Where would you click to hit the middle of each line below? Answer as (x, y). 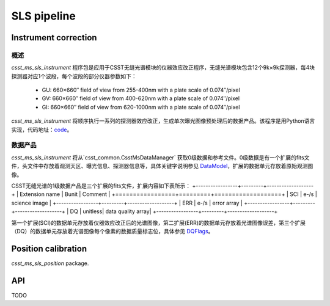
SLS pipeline (43, 16)
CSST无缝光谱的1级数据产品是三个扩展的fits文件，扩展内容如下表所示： (101, 186)
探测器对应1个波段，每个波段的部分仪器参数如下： (74, 76)
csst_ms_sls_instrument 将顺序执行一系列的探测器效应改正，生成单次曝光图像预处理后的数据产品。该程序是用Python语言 (163, 121)
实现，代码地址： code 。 (42, 129)
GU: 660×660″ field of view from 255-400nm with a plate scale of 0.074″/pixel (141, 90)
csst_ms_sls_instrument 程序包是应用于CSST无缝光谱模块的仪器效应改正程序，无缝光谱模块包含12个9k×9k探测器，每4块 (163, 68)
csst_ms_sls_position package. (50, 263)
